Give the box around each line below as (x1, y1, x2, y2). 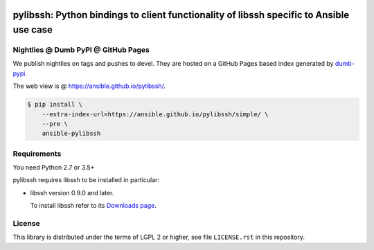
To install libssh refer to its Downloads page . (30, 202, 157, 210)
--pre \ (42, 120, 69, 127)
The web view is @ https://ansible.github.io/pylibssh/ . (12, 82, 166, 90)
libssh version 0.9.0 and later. (30, 188, 114, 197)
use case (12, 24, 53, 36)
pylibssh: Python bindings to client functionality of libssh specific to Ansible (12, 9, 350, 21)
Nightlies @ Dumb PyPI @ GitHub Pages (12, 45, 150, 55)
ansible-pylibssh (42, 130, 101, 138)
